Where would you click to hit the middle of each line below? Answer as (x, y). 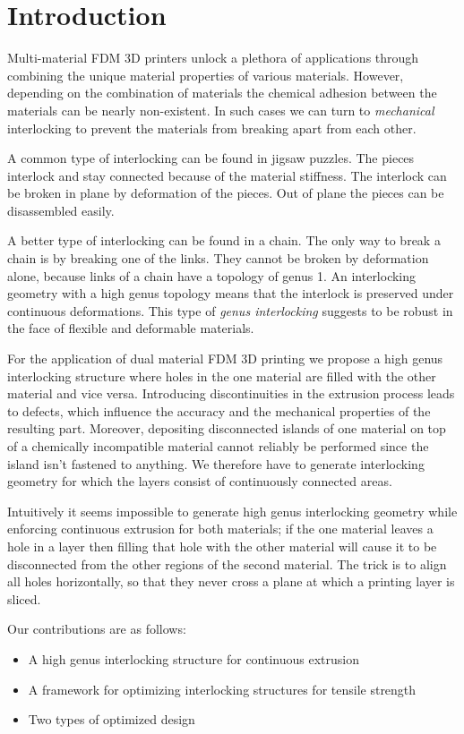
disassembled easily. (61, 210)
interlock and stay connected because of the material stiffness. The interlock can (227, 175)
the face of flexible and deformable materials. (131, 328)
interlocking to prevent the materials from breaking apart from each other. (212, 128)
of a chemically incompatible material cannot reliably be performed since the (218, 446)
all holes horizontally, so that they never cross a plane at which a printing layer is (231, 581)
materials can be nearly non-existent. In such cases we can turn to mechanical (221, 110)
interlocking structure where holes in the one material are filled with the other (222, 376)
